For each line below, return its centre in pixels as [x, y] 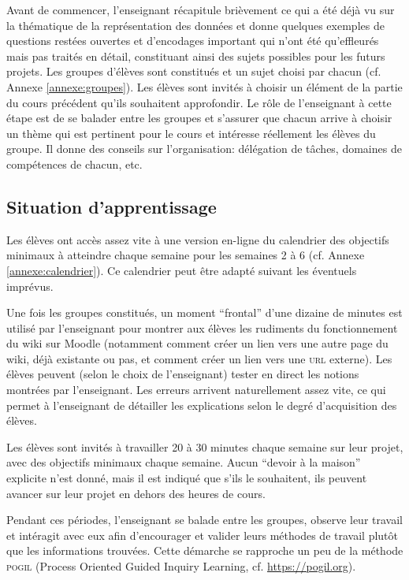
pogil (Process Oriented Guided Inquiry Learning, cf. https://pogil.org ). [181, 566]
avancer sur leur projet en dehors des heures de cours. [136, 493]
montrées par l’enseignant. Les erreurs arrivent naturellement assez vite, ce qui [196, 390]
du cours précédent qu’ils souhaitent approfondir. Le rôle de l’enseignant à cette [199, 102]
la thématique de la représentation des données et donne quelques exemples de [195, 25]
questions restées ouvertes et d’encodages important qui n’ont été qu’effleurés [193, 41]
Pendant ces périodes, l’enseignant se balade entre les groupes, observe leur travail [204, 520]
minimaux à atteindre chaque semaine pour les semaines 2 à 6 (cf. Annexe [186, 255]
